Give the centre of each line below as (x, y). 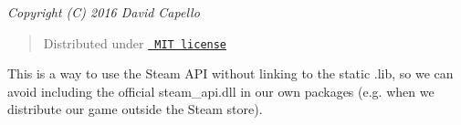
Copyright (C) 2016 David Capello (104, 12)
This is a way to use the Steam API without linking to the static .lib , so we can (230, 73)
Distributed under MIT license (135, 42)
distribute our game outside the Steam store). (135, 109)
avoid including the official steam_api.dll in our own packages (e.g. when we (221, 91)
